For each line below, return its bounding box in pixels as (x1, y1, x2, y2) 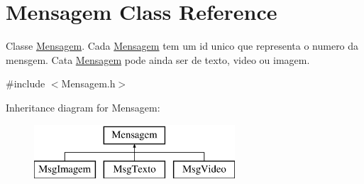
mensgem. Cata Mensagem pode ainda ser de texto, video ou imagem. (6, 52, 310, 67)
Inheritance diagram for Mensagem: (6, 99, 160, 114)
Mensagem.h (61, 76, 116, 91)
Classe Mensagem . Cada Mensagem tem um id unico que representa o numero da (6, 38, 359, 53)
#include (6, 76, 45, 91)
